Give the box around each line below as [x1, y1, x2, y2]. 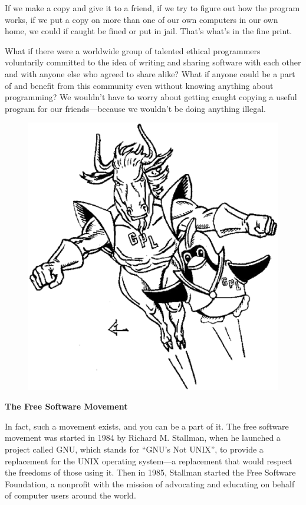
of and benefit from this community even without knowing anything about [5, 79, 274, 91]
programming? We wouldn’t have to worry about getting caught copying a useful [5, 91, 297, 103]
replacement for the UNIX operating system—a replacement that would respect [5, 454, 292, 467]
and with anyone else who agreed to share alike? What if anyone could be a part [5, 67, 295, 80]
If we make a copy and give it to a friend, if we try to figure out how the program [5, 2, 300, 14]
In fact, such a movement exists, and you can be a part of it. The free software [5, 420, 289, 432]
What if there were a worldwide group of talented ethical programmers [5, 44, 261, 57]
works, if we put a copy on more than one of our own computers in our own [5, 13, 278, 25]
